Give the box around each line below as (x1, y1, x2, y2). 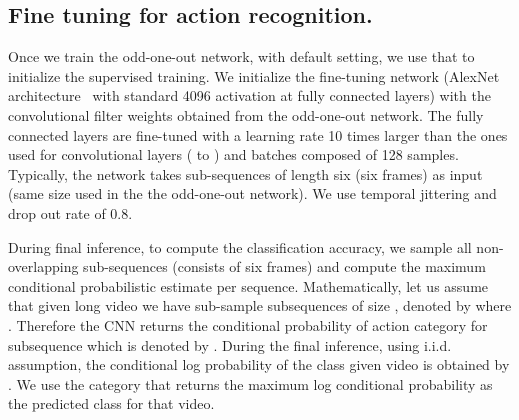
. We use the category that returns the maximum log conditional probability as (8, 373, 493, 394)
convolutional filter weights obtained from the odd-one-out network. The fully (8, 104, 484, 125)
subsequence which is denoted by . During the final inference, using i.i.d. (8, 334, 452, 355)
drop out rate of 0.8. (8, 202, 133, 223)
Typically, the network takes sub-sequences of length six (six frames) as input (8, 163, 483, 184)
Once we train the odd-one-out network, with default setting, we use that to (8, 46, 475, 67)
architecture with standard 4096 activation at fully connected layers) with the (8, 85, 491, 106)
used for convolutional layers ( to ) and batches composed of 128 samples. (8, 144, 459, 165)
